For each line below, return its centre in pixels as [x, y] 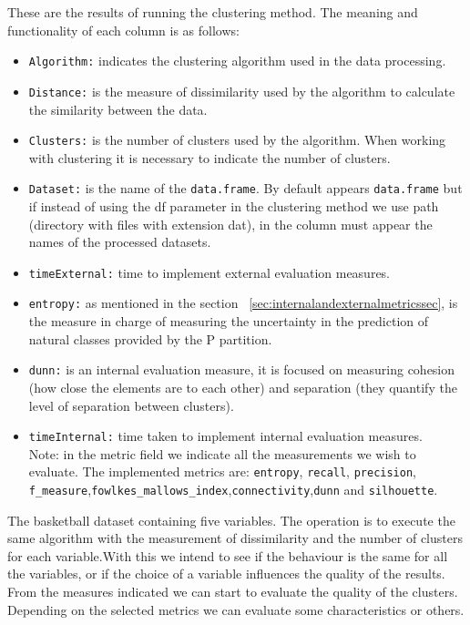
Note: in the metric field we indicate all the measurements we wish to [222, 453]
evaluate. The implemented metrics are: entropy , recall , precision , [223, 471]
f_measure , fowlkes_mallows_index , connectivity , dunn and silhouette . [233, 490]
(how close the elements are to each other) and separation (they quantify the [243, 387]
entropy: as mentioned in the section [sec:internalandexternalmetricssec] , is [243, 303]
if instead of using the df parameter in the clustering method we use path [234, 206]
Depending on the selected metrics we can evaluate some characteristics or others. [236, 609]
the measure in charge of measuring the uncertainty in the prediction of [229, 321]
